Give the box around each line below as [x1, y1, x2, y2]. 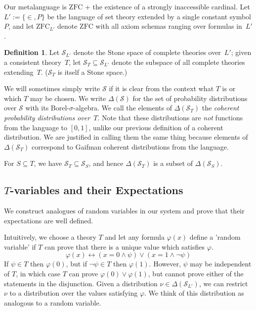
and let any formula [105, 232, 165, 242]
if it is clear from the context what [109, 83, 214, 94]
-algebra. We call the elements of [73, 103, 172, 113]
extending [4, 66, 34, 77]
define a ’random [189, 232, 241, 242]
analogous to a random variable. [4, 297, 101, 308]
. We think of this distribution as [144, 288, 244, 298]
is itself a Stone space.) [57, 66, 128, 77]
